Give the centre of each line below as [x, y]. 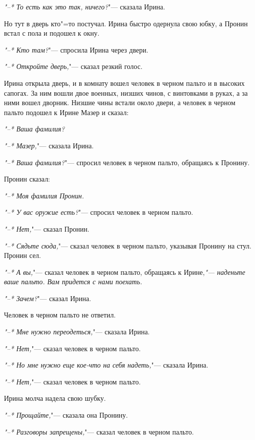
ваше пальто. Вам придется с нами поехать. [73, 282]
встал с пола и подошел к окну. [52, 33]
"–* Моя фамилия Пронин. [44, 195]
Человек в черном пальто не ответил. [60, 315]
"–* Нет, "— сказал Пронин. [47, 228]
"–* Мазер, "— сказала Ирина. [49, 145]
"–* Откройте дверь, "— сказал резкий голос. [73, 66]
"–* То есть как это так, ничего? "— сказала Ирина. [85, 6]
